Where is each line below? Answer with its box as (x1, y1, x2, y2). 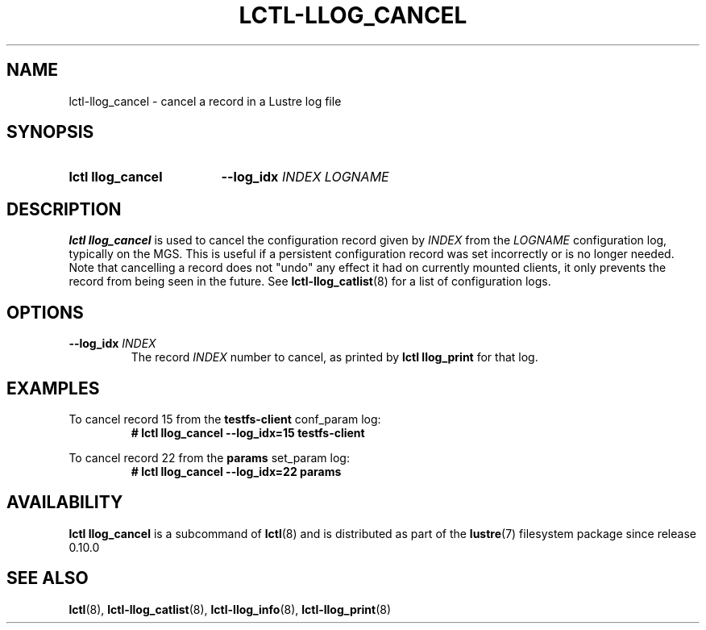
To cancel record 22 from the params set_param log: (69, 450, 350, 465)
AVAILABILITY (6, 492, 123, 513)
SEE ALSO (6, 568, 89, 589)
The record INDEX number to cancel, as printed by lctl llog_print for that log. (131, 350, 538, 365)
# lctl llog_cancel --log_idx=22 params (131, 464, 342, 478)
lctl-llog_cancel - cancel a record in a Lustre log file (69, 94, 342, 108)
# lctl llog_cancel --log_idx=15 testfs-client (131, 425, 365, 440)
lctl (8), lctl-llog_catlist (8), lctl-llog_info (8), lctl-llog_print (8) (69, 602, 392, 616)
